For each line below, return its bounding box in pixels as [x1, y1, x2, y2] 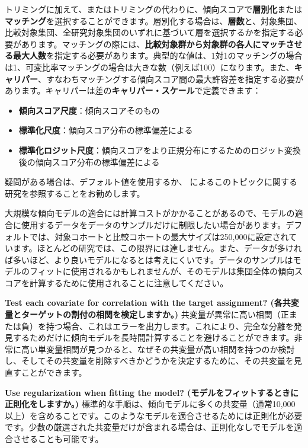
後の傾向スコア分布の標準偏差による [18, 155, 160, 168]
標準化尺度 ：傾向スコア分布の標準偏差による [18, 124, 193, 136]
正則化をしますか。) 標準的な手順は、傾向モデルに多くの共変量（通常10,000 [5, 398, 296, 410]
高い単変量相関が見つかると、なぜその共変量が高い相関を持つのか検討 [21, 343, 295, 355]
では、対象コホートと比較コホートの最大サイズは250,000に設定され [29, 230, 289, 242]
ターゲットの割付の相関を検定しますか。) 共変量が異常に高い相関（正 [21, 308, 289, 321]
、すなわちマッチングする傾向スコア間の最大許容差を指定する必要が [38, 72, 303, 85]
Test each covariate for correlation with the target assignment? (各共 [5, 296, 291, 309]
